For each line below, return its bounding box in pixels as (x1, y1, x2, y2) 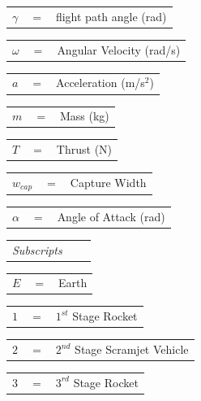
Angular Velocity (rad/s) (57, 41, 181, 58)
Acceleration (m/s (56, 74, 145, 91)
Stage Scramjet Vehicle (75, 341, 189, 358)
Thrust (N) (56, 141, 113, 158)
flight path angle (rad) (55, 7, 167, 24)
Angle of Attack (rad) (57, 207, 165, 224)
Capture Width (70, 174, 147, 191)
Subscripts (12, 241, 62, 258)
